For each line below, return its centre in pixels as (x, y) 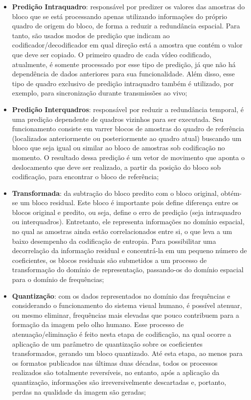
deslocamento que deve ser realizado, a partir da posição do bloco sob (116, 167)
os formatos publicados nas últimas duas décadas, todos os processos (115, 363)
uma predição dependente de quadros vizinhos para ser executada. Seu (118, 119)
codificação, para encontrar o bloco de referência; (85, 176)
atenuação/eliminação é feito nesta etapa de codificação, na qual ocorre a (122, 334)
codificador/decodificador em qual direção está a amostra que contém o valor (127, 45)
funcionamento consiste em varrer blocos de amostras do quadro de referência (128, 129)
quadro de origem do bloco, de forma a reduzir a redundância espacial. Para (126, 26)
